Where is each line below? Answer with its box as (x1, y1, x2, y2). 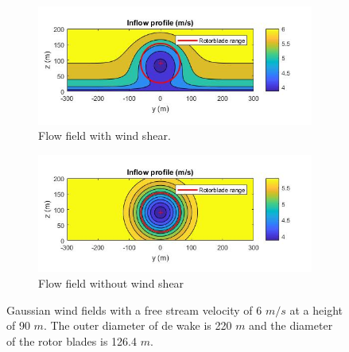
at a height (289, 301, 343, 318)
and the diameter (249, 317, 333, 334)
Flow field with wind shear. (38, 127, 171, 144)
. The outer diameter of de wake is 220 (43, 317, 232, 334)
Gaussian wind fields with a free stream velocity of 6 (6, 301, 262, 318)
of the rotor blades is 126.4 (6, 332, 137, 349)
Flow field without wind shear (38, 275, 184, 292)
